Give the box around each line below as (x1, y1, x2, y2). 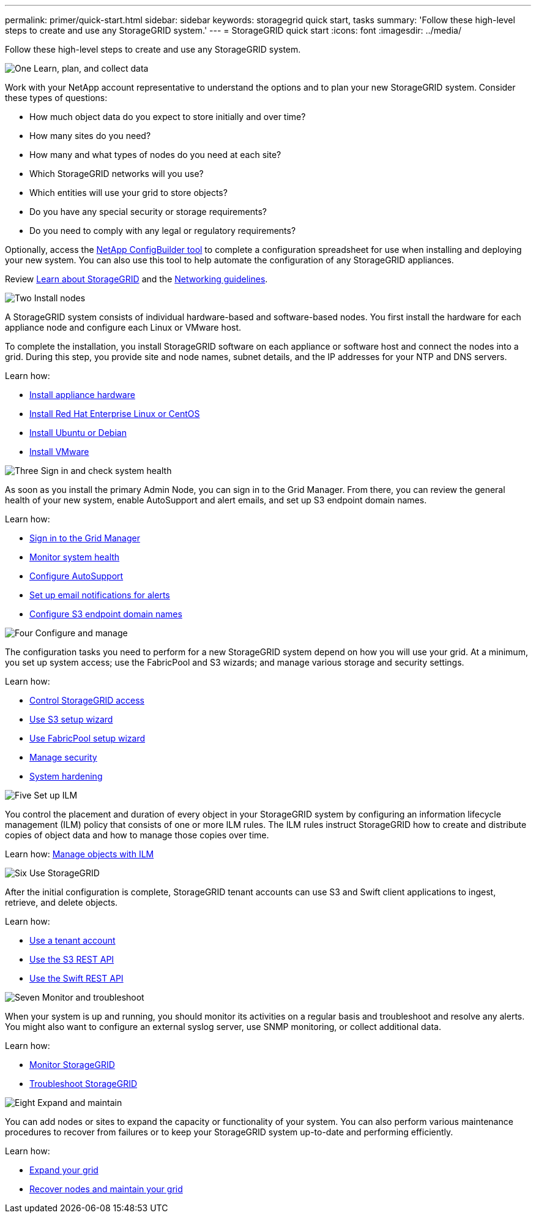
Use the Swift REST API (29, 973, 124, 983)
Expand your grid (29, 1165, 99, 1175)
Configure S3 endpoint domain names (29, 609, 182, 619)
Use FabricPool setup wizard (29, 733, 146, 743)
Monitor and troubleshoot (42, 992, 144, 1002)
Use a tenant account (29, 935, 116, 945)
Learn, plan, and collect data (34, 63, 149, 73)
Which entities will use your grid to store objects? (29, 187, 228, 198)
